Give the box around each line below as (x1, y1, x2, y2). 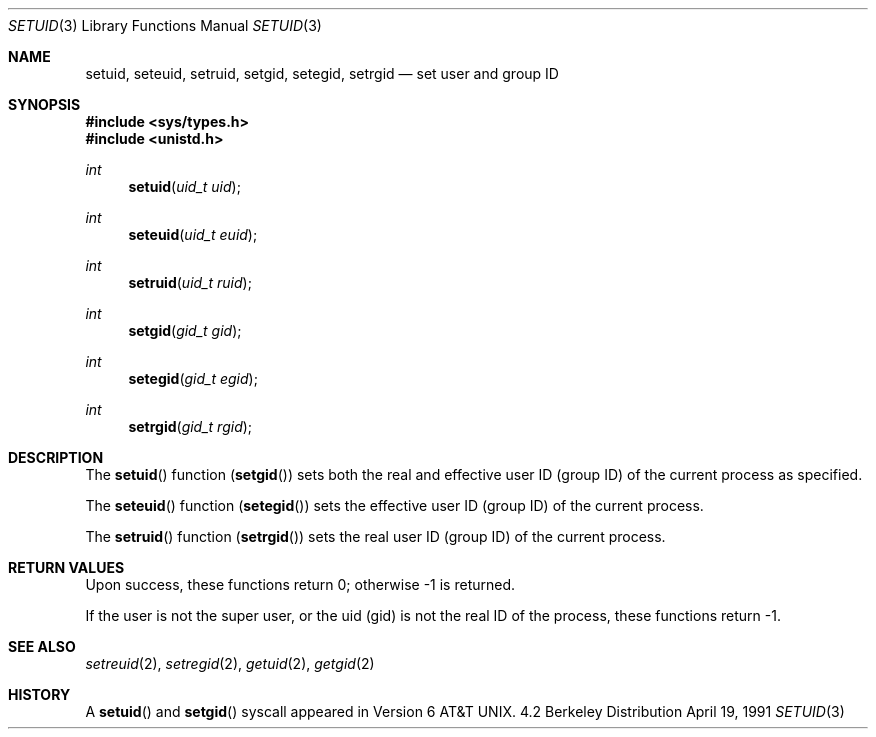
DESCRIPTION (8, 449, 104, 466)
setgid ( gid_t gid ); (128, 322, 242, 339)
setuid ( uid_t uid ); (128, 178, 241, 195)
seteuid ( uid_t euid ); (128, 226, 258, 243)
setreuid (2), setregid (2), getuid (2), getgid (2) (85, 655, 375, 672)
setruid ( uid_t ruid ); (128, 274, 252, 291)
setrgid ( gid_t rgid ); (128, 418, 253, 435)
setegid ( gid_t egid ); (128, 370, 258, 387)
